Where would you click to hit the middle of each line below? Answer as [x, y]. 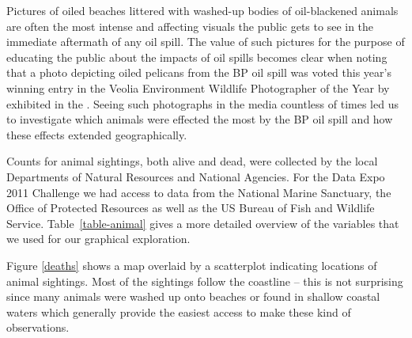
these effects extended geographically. [97, 134]
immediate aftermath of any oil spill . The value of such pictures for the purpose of [206, 42]
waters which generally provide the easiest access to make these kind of [179, 311]
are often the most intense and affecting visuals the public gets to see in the [190, 26]
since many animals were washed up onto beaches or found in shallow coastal [193, 296]
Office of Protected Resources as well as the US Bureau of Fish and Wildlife [191, 208]
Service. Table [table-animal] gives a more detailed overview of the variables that [203, 223]
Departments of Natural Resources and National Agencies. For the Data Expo [196, 176]
